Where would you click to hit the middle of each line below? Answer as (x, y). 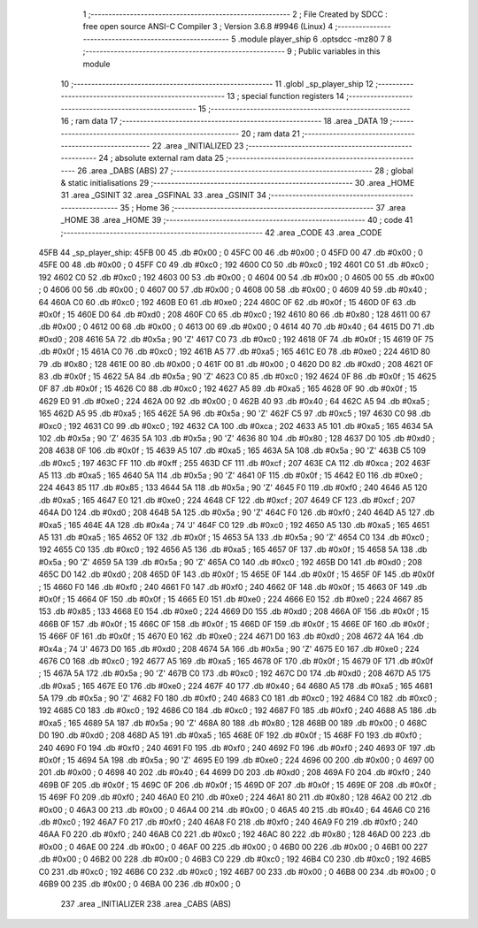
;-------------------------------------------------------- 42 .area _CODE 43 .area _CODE (221, 232)
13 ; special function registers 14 (286, 96)
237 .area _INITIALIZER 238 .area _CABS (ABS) (146, 904)
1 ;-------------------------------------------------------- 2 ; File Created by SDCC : (235, 14)
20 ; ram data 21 (270, 134)
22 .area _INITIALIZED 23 (198, 145)
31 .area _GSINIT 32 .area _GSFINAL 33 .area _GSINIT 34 (164, 196)
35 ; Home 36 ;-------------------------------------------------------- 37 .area (263, 207)
